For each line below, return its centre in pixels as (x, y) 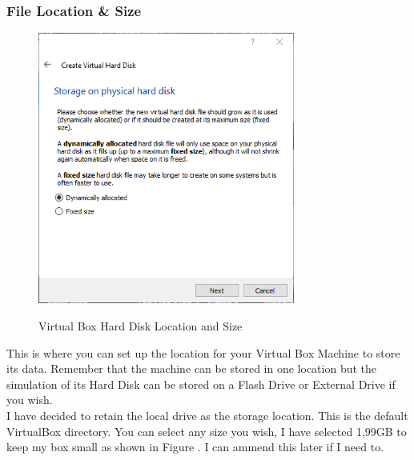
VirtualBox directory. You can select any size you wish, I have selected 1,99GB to (207, 431)
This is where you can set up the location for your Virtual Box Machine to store (203, 352)
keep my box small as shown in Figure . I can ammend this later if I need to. (195, 447)
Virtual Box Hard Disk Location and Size (141, 326)
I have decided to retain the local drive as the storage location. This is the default (207, 415)
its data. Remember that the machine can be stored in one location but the (192, 368)
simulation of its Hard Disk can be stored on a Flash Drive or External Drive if (201, 384)
